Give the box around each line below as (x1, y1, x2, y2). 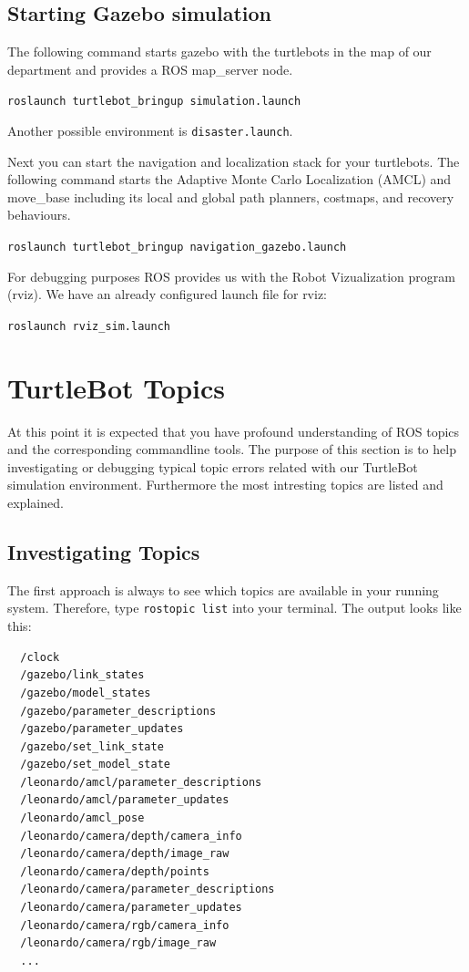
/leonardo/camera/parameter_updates (20, 901, 242, 915)
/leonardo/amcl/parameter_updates (20, 793, 229, 807)
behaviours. (7, 205, 71, 224)
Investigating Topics (7, 538, 200, 566)
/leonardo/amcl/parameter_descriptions (20, 775, 262, 789)
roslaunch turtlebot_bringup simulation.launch (7, 95, 301, 109)
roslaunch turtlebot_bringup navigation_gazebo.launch (7, 241, 347, 254)
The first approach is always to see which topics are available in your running (7, 580, 439, 599)
